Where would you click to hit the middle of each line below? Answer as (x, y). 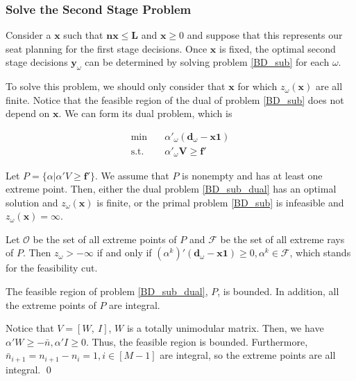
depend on (28, 113)
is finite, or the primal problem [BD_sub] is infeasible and (220, 202)
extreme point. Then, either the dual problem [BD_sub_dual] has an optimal (171, 189)
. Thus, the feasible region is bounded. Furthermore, (197, 341)
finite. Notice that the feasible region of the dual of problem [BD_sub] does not (175, 99)
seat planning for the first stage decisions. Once (107, 48)
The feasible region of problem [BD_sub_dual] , (107, 291)
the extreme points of (51, 304)
